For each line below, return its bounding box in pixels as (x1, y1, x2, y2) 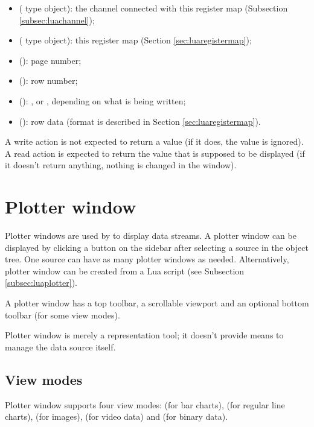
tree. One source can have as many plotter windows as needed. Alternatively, (5, 253, 289, 265)
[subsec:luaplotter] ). (5, 276, 77, 289)
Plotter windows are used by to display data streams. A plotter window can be (5, 229, 296, 242)
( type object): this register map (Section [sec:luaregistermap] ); (19, 34, 252, 46)
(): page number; (19, 54, 82, 66)
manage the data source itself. (5, 340, 116, 353)
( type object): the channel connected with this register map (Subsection (19, 2, 288, 14)
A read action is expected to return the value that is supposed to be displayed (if (5, 147, 305, 159)
